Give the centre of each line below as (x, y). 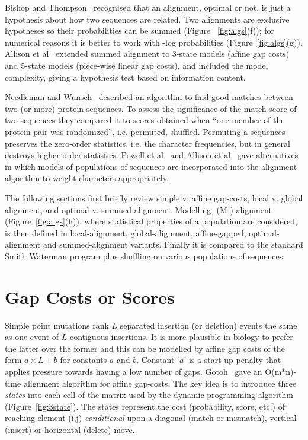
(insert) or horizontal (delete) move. (70, 429)
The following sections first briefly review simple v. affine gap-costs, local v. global (154, 197)
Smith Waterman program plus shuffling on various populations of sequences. (145, 256)
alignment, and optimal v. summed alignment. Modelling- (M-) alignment (138, 209)
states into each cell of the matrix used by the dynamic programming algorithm (149, 395)
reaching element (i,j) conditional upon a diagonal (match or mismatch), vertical (151, 418)
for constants (84, 360)
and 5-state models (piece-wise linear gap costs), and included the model (137, 65)
